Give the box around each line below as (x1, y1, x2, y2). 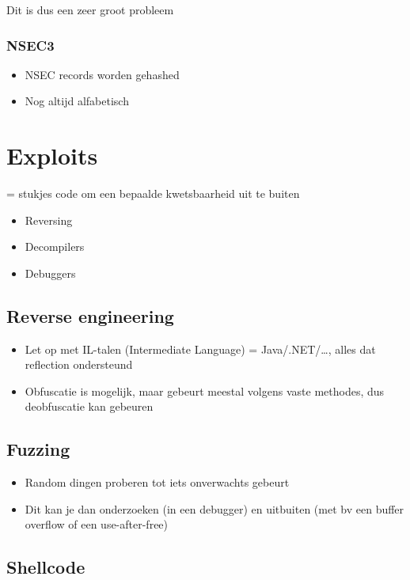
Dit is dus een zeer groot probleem (6, 2, 174, 17)
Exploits (6, 139, 98, 172)
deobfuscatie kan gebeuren (25, 398, 154, 415)
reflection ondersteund (25, 356, 133, 373)
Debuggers (25, 264, 76, 281)
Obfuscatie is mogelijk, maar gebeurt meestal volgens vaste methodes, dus (25, 382, 385, 399)
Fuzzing (6, 437, 70, 461)
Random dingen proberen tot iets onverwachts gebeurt (25, 474, 290, 491)
